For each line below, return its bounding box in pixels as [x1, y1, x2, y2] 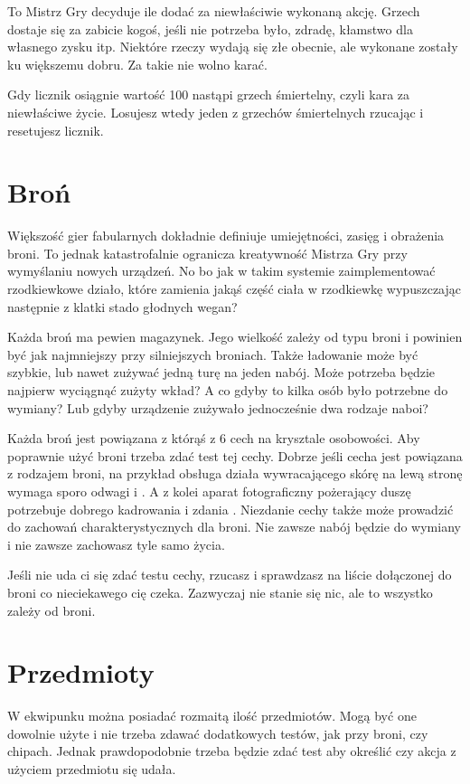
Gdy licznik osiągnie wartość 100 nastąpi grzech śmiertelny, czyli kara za [7, 85, 410, 104]
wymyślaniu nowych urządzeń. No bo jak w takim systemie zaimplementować [7, 261, 436, 280]
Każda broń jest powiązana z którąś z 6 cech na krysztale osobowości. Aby [7, 429, 420, 448]
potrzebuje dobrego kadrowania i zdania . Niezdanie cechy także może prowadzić [7, 499, 454, 518]
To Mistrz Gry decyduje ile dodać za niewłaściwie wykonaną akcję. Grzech [7, 2, 420, 20]
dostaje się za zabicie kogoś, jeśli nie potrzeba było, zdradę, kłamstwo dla [7, 19, 413, 38]
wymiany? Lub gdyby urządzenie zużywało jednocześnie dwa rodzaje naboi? [7, 398, 428, 417]
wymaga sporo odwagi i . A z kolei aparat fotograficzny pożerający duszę [7, 482, 411, 500]
